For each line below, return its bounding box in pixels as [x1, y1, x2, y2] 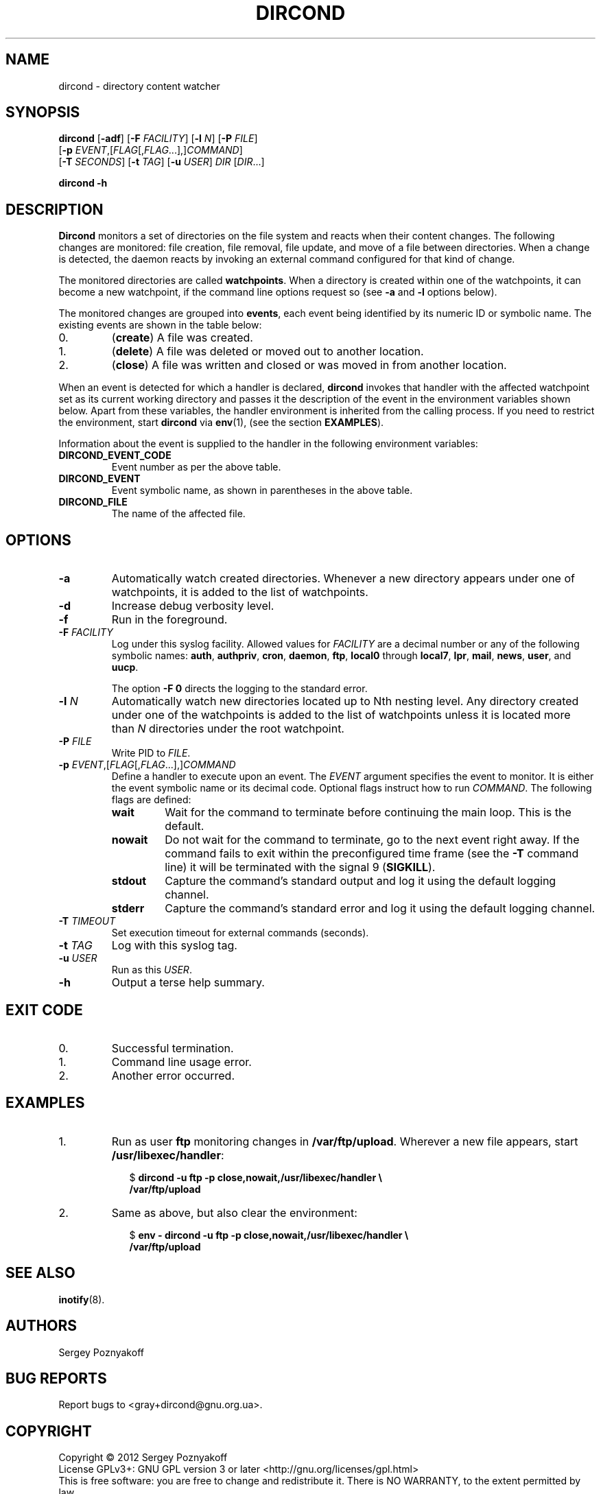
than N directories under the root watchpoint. [111, 722, 344, 736]
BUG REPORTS [5, 1369, 107, 1387]
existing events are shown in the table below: [58, 319, 262, 331]
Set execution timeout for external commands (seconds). [111, 927, 369, 939]
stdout [111, 874, 147, 888]
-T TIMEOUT [58, 915, 116, 927]
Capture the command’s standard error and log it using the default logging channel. [165, 901, 596, 916]
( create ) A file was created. [111, 331, 253, 345]
